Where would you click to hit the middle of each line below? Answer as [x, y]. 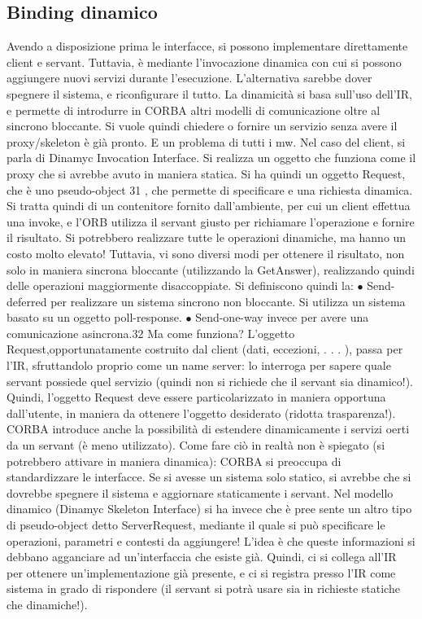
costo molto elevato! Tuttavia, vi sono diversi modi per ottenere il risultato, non [206, 253]
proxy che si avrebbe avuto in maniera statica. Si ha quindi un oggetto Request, [206, 173]
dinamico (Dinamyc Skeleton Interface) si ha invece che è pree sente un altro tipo [209, 509]
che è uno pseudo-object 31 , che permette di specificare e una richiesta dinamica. [210, 189]
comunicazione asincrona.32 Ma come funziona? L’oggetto [151, 333]
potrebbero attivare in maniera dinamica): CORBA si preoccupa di [174, 461]
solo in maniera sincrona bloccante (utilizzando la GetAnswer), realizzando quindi [211, 269]
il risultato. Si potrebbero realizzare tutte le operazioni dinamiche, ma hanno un [207, 237]
